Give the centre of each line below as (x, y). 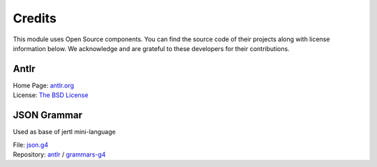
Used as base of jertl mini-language (64, 132)
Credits (35, 18)
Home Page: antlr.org (44, 85)
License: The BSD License (51, 95)
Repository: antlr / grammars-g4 (59, 154)
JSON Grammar (48, 115)
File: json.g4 (31, 145)
